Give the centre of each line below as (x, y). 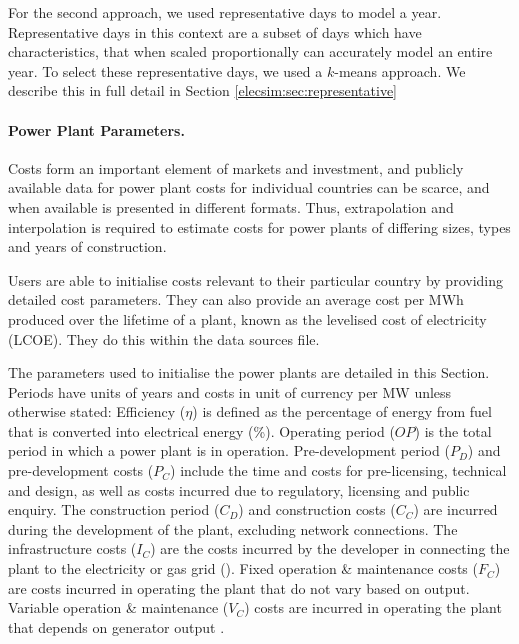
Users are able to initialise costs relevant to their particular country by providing (255, 279)
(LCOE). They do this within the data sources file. (164, 338)
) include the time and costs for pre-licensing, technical (338, 470)
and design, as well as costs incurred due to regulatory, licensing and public (239, 489)
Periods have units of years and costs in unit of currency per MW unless (230, 391)
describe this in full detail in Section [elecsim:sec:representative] (203, 90)
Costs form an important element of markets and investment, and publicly (236, 167)
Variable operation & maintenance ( (118, 607)
